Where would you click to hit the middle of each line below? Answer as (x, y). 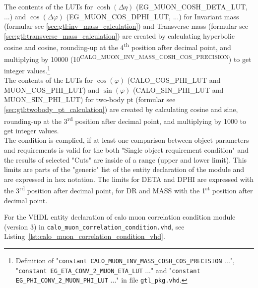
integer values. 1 (27, 69)
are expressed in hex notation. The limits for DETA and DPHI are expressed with (129, 179)
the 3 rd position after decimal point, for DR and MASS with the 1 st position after (129, 190)
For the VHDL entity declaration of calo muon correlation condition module (120, 217)
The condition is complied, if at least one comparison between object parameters (127, 140)
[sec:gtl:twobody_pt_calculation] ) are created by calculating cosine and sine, (121, 109)
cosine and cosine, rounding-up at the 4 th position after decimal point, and (118, 47)
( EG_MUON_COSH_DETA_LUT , (192, 6)
